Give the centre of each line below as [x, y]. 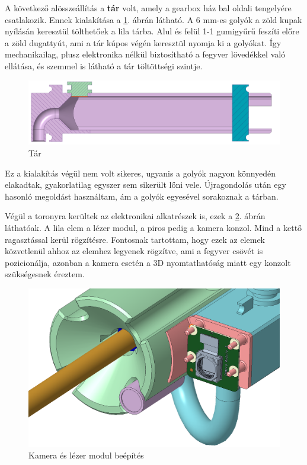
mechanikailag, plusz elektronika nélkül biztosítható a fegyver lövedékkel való [145, 54]
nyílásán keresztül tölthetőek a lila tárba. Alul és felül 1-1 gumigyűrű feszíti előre [152, 31]
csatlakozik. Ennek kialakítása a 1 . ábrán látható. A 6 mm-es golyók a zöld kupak [153, 19]
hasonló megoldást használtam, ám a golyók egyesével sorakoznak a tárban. [142, 196]
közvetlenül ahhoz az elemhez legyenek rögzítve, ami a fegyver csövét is [134, 251]
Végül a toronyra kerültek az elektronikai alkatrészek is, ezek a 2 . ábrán [135, 216]
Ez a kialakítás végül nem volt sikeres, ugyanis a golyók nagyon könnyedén [140, 173]
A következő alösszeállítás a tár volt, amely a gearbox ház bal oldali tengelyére [148, 8]
